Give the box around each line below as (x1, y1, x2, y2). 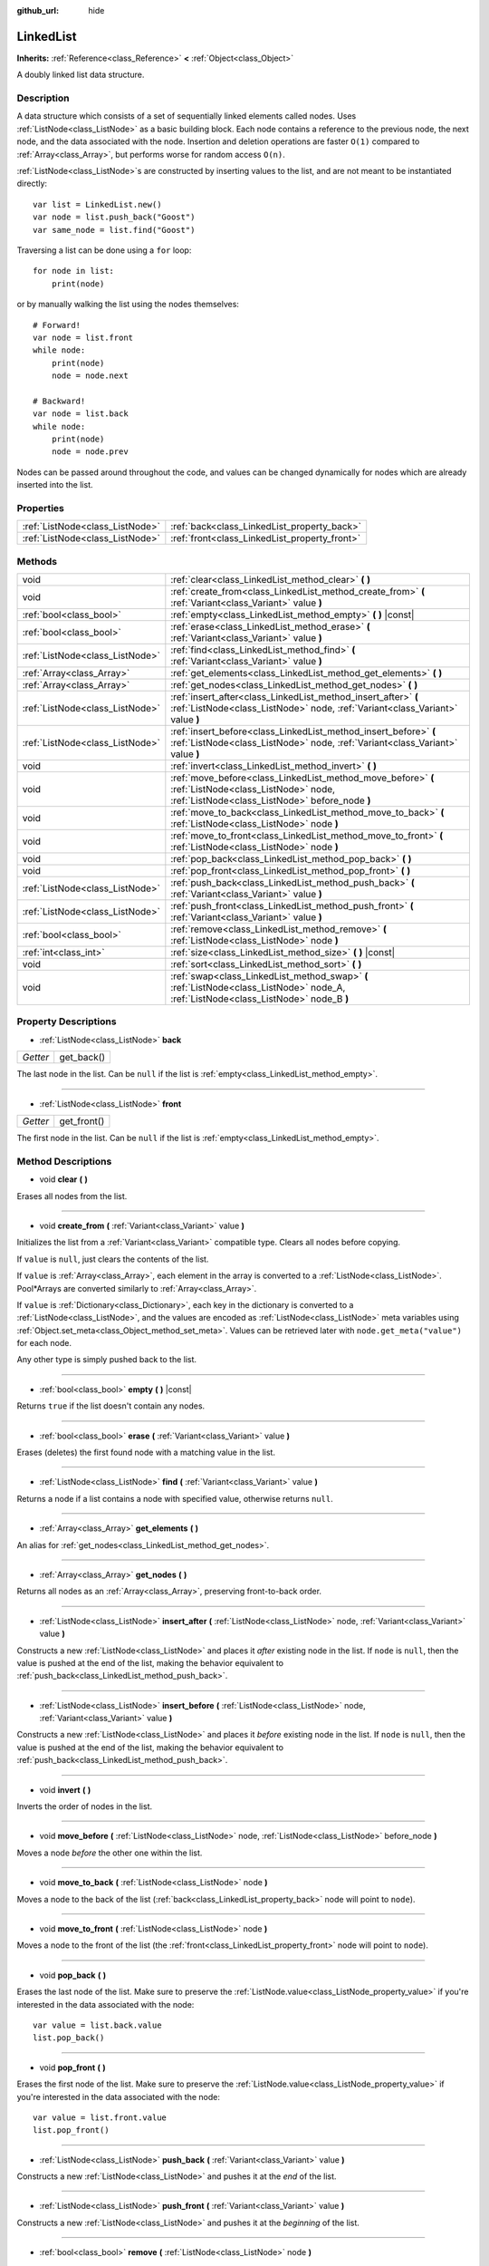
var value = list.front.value (33, 2112, 168, 2123)
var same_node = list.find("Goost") (33, 225, 196, 235)
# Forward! (33, 320, 81, 330)
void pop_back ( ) (39, 1970, 107, 1980)
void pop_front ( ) (39, 2062, 106, 2073)
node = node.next (51, 371, 129, 381)
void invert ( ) (39, 1784, 91, 1795)
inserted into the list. (16, 479, 93, 490)
